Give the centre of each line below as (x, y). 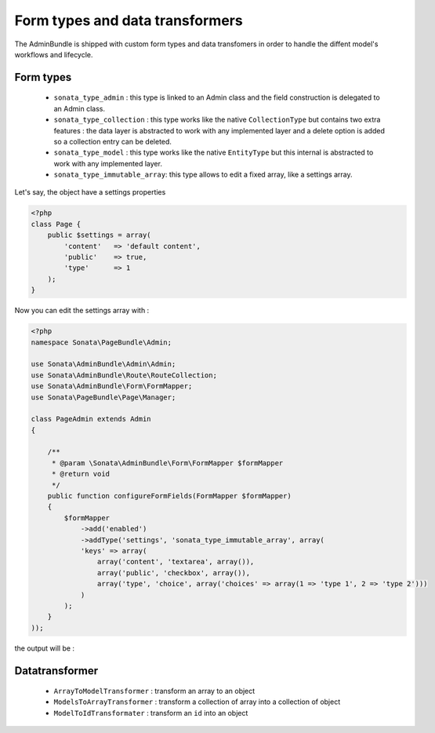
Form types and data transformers (129, 20)
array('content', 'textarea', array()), (176, 562)
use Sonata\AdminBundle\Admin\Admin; (103, 364)
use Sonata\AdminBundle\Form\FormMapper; (112, 386)
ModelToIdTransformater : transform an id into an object (151, 713)
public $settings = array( (100, 235)
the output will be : (44, 648)
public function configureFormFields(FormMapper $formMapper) (169, 496)
